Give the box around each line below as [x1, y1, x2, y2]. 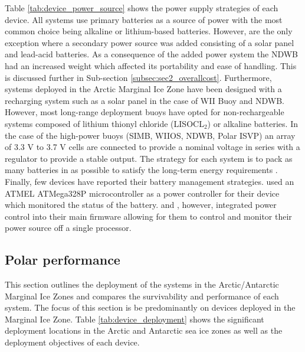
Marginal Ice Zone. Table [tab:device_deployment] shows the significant [5, 312, 264, 325]
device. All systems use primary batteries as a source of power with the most [5, 13, 283, 25]
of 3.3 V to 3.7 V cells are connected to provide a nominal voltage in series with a [5, 141, 300, 153]
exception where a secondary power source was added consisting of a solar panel [5, 36, 294, 48]
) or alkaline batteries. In [207, 117, 298, 129]
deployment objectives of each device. [5, 336, 140, 348]
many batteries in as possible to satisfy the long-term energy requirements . [5, 164, 278, 176]
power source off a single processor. [5, 221, 132, 234]
